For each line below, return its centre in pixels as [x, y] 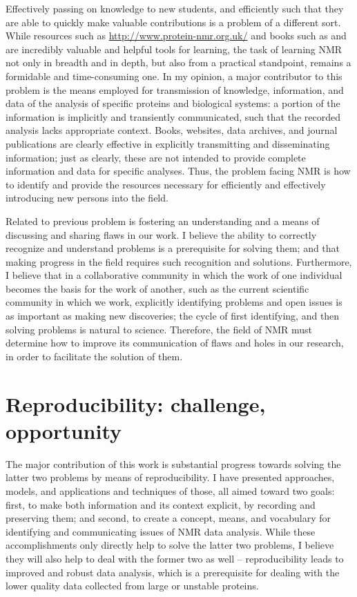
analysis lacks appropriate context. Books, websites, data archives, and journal [172, 130]
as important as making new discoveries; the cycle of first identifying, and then [173, 316]
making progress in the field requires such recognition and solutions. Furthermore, [179, 261]
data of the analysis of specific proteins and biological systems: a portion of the [173, 103]
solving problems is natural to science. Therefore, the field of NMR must [159, 329]
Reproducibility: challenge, [136, 403]
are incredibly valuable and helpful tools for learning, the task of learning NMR [174, 49]
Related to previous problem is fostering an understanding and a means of [163, 221]
